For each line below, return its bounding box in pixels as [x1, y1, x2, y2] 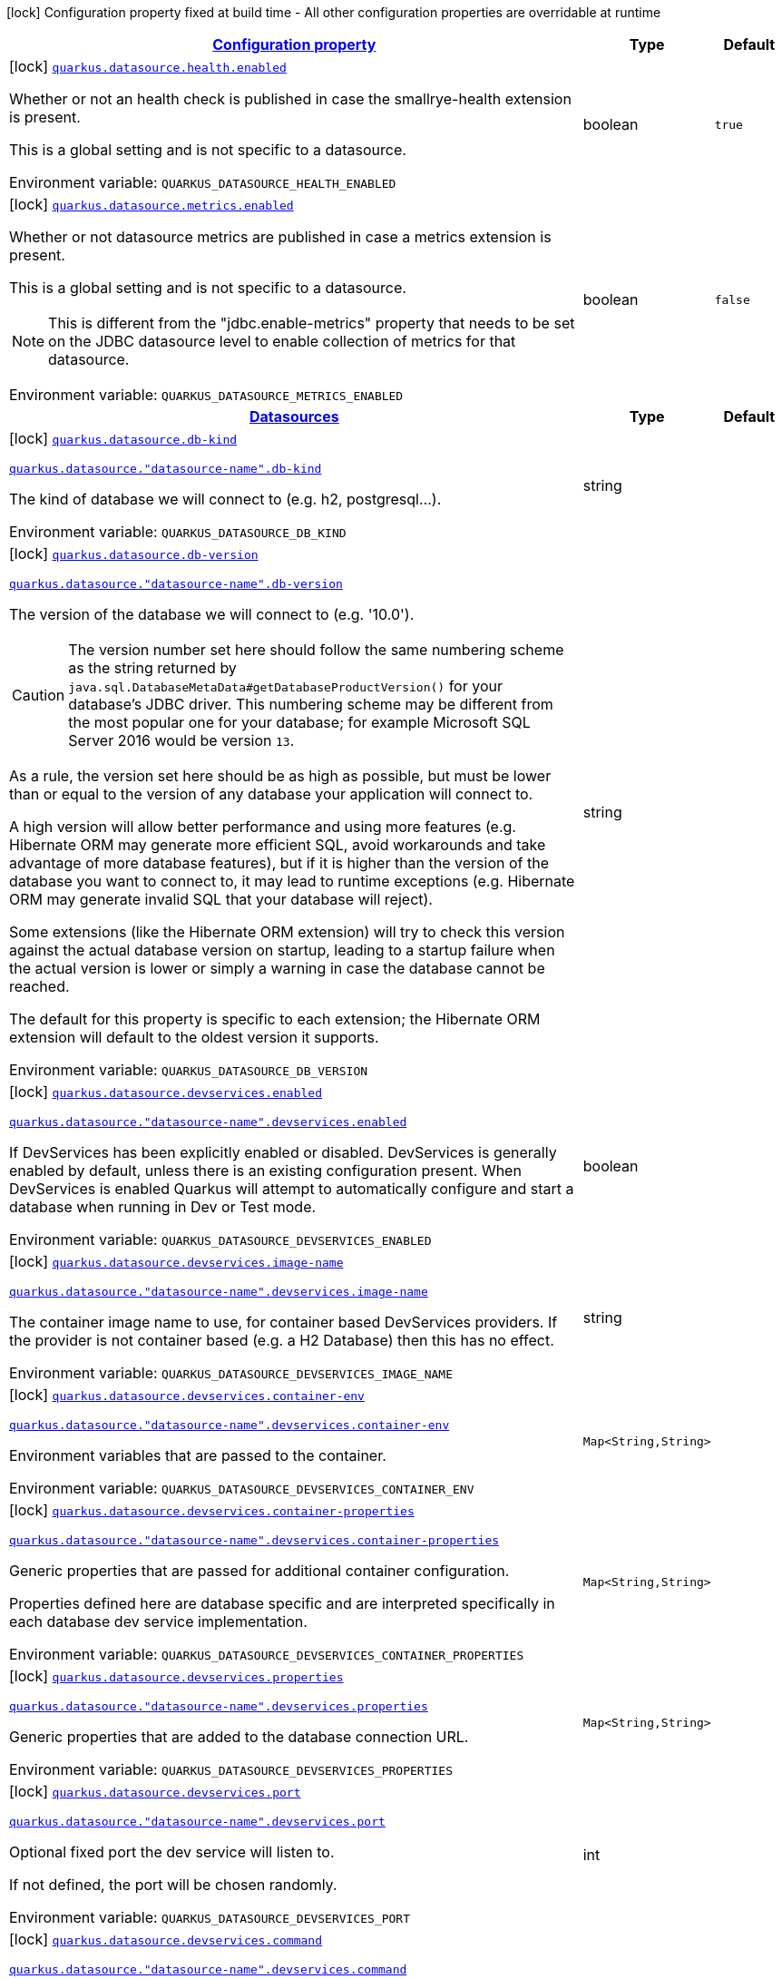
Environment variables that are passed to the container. [9, 1446, 386, 1465]
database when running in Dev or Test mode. [9, 1198, 317, 1216]
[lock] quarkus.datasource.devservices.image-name [9, 1252, 344, 1270]
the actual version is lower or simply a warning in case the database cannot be [9, 959, 545, 977]
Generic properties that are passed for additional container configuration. [9, 1562, 510, 1580]
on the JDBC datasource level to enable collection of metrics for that [48, 332, 516, 350]
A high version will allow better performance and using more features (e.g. [9, 818, 516, 836]
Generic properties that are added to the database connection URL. [9, 1728, 469, 1746]
